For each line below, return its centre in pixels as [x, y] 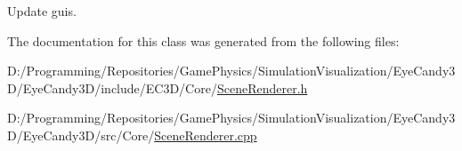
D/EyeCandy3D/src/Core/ [81, 135]
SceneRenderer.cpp [206, 135]
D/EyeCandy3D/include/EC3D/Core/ [112, 87]
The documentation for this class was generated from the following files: [203, 40]
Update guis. [42, 11]
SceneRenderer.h [262, 87]
